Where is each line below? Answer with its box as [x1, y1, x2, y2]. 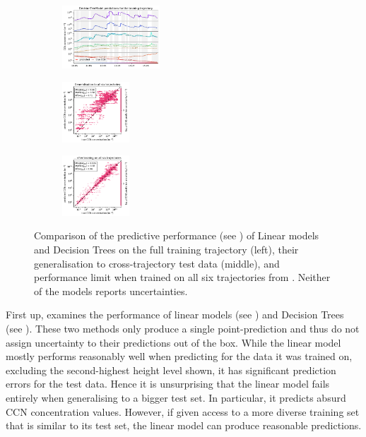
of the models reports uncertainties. [34, 283, 188, 298]
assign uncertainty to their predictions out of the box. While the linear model [6, 335, 341, 349]
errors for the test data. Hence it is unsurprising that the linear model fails [6, 376, 330, 391]
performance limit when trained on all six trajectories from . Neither [34, 270, 331, 285]
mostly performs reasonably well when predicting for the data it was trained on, [6, 349, 353, 364]
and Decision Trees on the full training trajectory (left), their [34, 241, 299, 256]
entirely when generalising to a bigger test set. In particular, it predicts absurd [6, 390, 346, 405]
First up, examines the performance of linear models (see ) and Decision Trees [6, 307, 344, 322]
